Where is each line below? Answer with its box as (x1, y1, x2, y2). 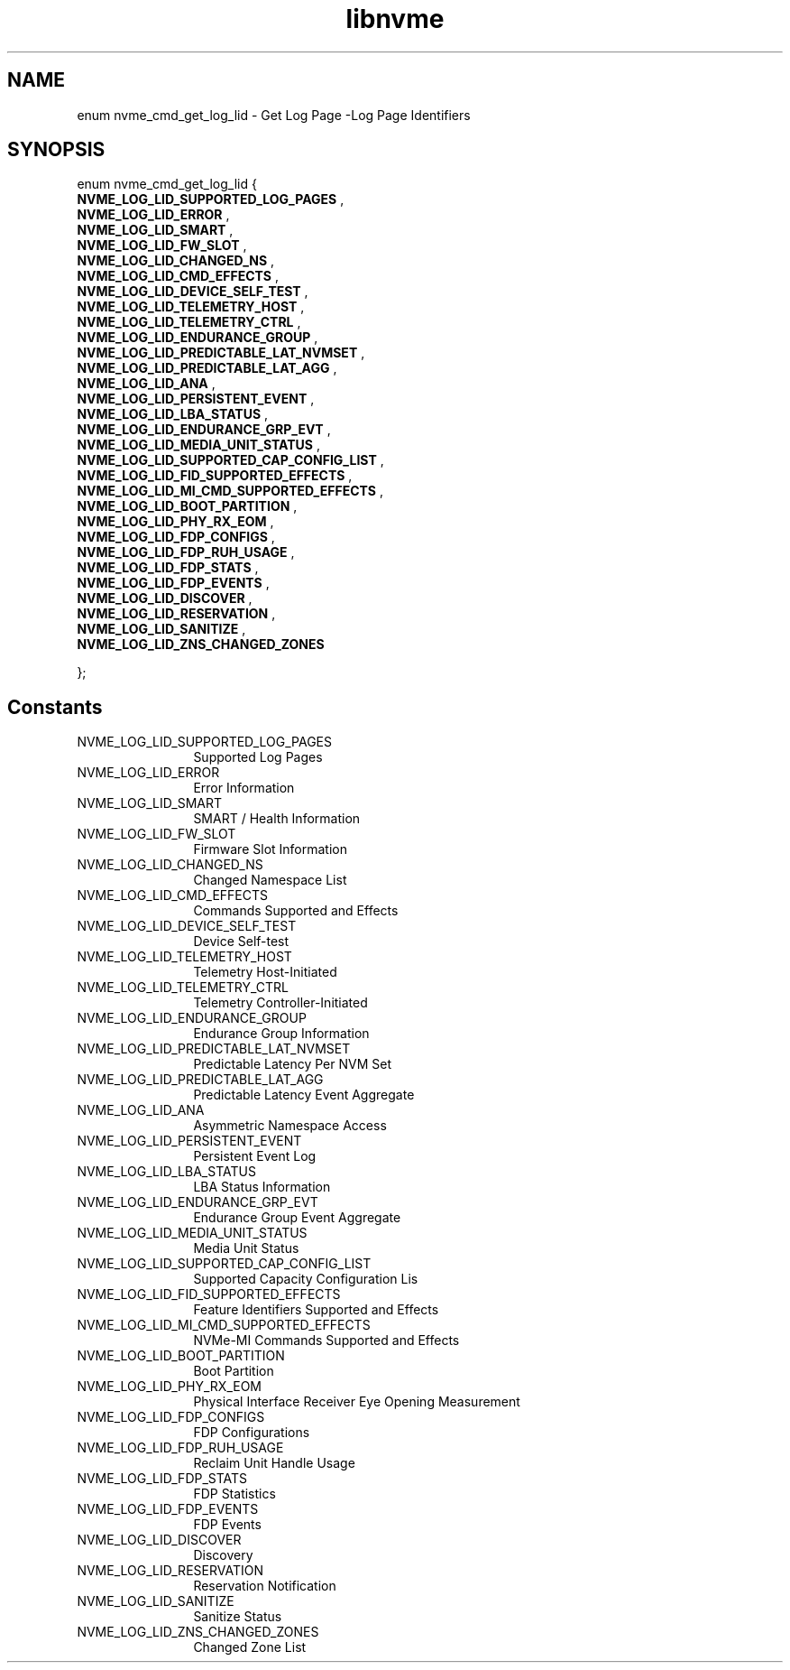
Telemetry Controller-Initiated (193, 995, 368, 1011)
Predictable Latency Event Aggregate (193, 1087, 415, 1103)
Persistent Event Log (193, 1148, 317, 1164)
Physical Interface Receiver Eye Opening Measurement (193, 1394, 520, 1410)
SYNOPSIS (7, 138, 106, 162)
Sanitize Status (193, 1609, 282, 1625)
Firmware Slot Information (193, 841, 347, 858)
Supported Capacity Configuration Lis (193, 1271, 418, 1287)
